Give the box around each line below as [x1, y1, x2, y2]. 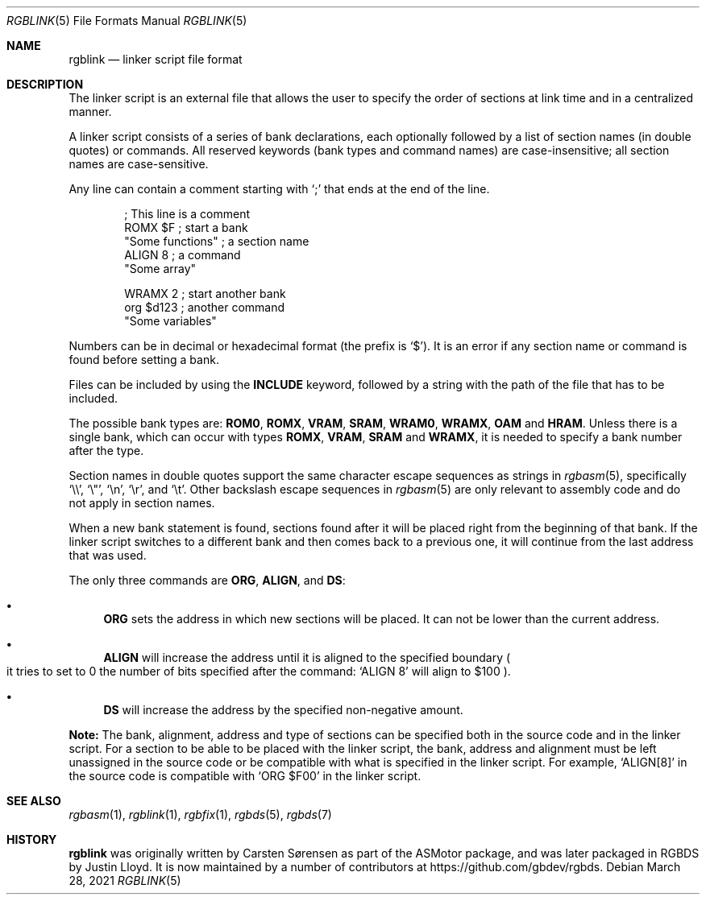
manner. [69, 105, 112, 118]
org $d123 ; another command [124, 300, 285, 314]
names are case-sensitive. [69, 157, 209, 171]
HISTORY [6, 833, 57, 846]
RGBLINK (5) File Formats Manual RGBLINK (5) [6, 14, 247, 27]
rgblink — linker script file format [69, 52, 243, 66]
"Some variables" [124, 314, 217, 328]
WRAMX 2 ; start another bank [124, 287, 286, 300]
